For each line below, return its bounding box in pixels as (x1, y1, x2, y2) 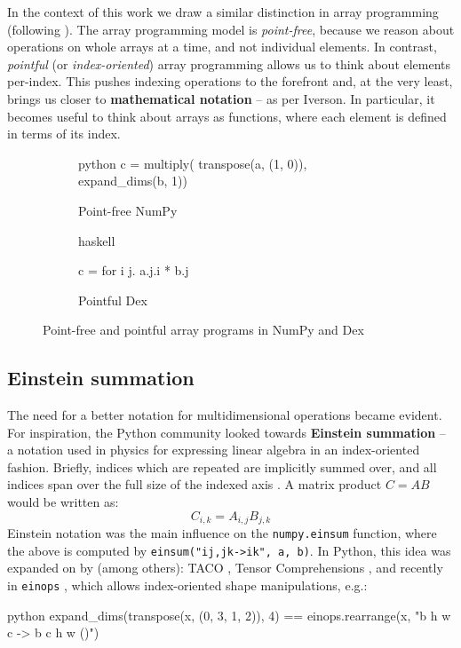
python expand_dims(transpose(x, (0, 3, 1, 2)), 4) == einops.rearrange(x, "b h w (7, 605, 451, 624)
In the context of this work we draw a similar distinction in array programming (7, 3, 439, 20)
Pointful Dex (78, 290, 147, 309)
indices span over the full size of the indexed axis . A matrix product (7, 475, 382, 494)
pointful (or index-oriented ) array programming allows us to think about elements (7, 54, 451, 73)
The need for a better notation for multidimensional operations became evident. (7, 406, 442, 424)
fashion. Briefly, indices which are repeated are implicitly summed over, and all (7, 457, 437, 476)
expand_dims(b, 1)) (78, 171, 187, 190)
